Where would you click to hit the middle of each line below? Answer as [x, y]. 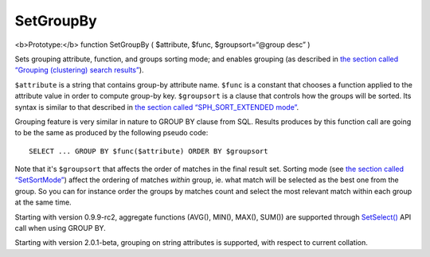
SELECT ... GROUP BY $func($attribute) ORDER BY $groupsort [149, 151]
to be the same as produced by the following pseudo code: [111, 133]
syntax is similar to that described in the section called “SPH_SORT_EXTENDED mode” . [157, 107]
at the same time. [43, 202]
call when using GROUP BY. [61, 228]
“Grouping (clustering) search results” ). [79, 70]
